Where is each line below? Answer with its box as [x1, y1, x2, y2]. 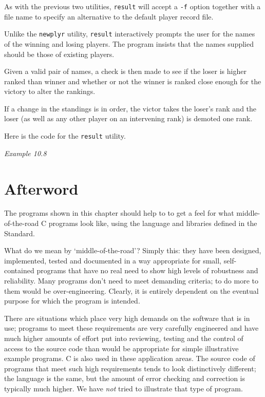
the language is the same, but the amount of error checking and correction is [4, 373, 245, 384]
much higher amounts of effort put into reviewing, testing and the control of [4, 332, 243, 343]
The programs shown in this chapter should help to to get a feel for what [4, 207, 234, 218]
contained [4, 265, 34, 276]
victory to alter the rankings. [4, 86, 96, 97]
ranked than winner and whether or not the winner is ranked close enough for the [4, 75, 261, 86]
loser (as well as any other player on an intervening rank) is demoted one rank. [4, 113, 253, 124]
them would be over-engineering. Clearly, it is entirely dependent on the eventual [4, 285, 259, 296]
